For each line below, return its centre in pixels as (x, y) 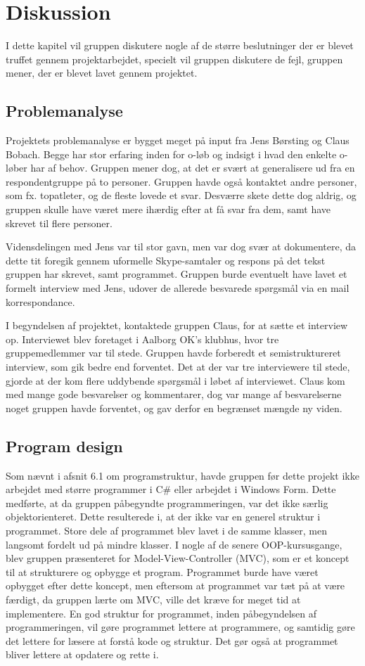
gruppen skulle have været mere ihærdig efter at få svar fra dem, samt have (168, 209)
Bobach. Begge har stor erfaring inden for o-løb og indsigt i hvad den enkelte (171, 154)
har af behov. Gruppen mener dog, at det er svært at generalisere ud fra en (193, 168)
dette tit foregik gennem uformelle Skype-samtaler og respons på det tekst (166, 260)
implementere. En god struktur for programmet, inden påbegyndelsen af (161, 613)
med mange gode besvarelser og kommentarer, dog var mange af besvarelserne (174, 394)
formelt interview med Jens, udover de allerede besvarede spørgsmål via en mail (178, 288)
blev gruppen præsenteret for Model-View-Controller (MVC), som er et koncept (178, 558)
